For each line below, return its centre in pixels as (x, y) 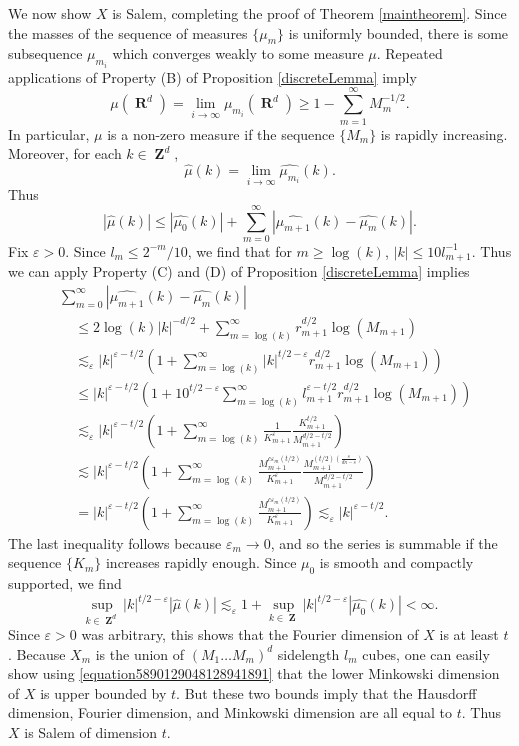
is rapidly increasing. (444, 133)
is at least (469, 634)
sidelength (308, 653)
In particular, (49, 133)
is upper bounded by (103, 692)
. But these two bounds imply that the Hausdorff (326, 692)
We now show (50, 13)
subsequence (45, 53)
